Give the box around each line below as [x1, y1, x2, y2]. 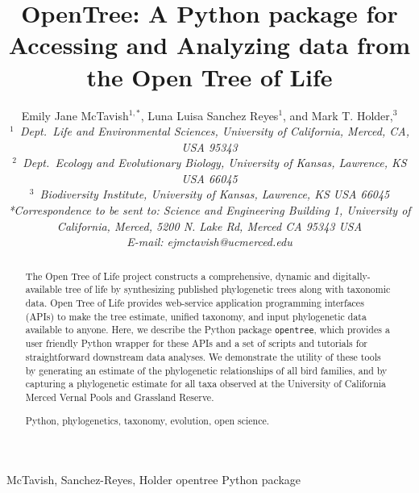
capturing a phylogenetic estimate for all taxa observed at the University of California [25, 377, 387, 391]
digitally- [333, 269, 371, 282]
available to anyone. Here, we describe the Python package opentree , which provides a [25, 323, 390, 336]
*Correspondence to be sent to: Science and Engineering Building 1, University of [8, 202, 411, 219]
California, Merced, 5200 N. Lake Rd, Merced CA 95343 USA [56, 217, 363, 234]
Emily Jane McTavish [21, 107, 129, 123]
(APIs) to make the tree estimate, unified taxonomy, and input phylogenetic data [25, 309, 367, 323]
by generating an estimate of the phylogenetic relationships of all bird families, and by [25, 363, 388, 377]
